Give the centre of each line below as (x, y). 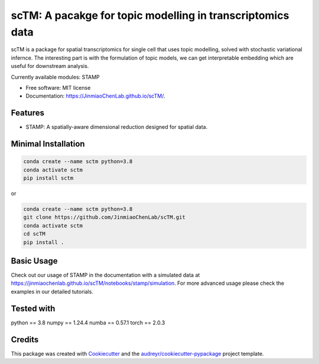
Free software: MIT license (58, 87)
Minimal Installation (48, 144)
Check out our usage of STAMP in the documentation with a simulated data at (105, 275)
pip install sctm (48, 178)
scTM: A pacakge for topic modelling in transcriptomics (150, 15)
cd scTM (34, 234)
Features (27, 113)
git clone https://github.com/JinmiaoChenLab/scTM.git (104, 217)
